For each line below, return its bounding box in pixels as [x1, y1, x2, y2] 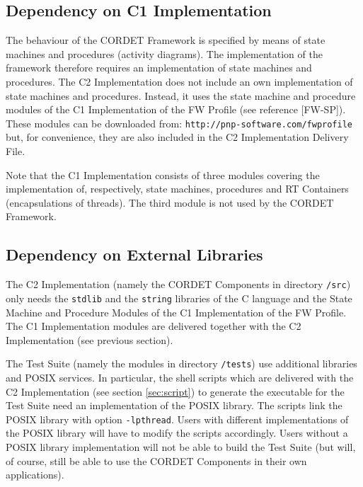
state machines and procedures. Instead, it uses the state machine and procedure [6, 88, 356, 103]
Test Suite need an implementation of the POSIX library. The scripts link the [6, 398, 342, 413]
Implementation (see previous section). [6, 332, 173, 347]
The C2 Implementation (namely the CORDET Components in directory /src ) [6, 277, 351, 292]
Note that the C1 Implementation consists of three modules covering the [6, 167, 320, 182]
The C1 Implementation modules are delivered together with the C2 [6, 319, 301, 333]
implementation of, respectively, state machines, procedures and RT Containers [6, 181, 349, 196]
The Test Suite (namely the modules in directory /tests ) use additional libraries [6, 356, 357, 371]
